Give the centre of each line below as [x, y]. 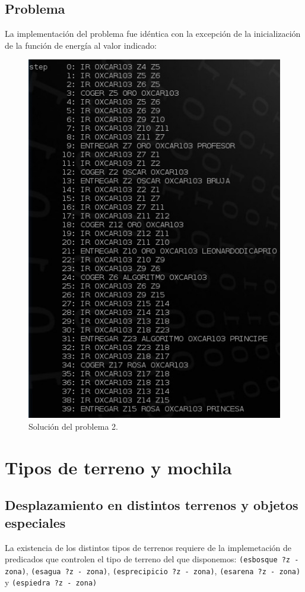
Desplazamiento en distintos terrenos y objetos [152, 505]
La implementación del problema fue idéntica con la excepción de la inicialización [153, 34]
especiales [35, 522]
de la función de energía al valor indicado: [81, 45]
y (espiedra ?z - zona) [51, 582]
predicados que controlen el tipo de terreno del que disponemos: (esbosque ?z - [152, 559]
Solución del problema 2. [73, 426]
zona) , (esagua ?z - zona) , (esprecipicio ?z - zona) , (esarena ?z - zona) [153, 570]
